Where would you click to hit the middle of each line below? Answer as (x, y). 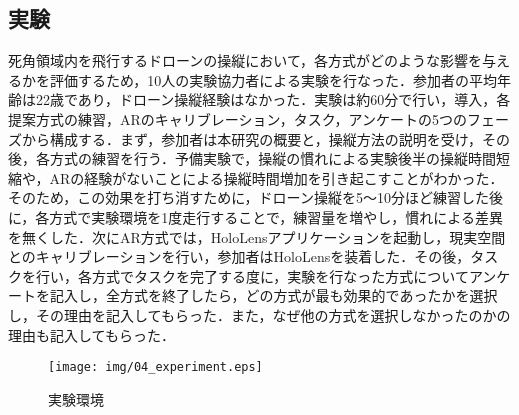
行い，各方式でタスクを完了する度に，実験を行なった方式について (252, 275)
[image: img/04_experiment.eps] (155, 367)
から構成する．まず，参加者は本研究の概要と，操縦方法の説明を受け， (252, 138)
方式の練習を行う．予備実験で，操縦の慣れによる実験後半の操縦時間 (272, 158)
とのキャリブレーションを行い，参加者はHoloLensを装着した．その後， (239, 256)
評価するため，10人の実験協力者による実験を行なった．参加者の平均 (273, 79)
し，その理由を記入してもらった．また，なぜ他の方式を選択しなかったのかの (259, 314)
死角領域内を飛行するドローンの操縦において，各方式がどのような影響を (245, 60)
